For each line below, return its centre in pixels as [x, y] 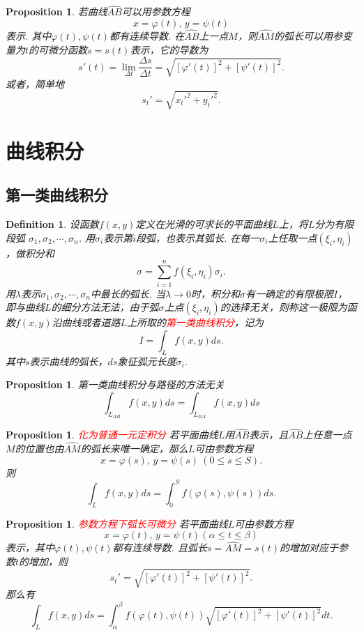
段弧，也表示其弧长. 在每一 [198, 237]
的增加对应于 [309, 548]
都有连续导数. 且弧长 [160, 548]
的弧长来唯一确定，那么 [134, 449]
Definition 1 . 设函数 [52, 224]
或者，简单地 [35, 83]
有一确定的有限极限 [290, 293]
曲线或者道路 [91, 322]
